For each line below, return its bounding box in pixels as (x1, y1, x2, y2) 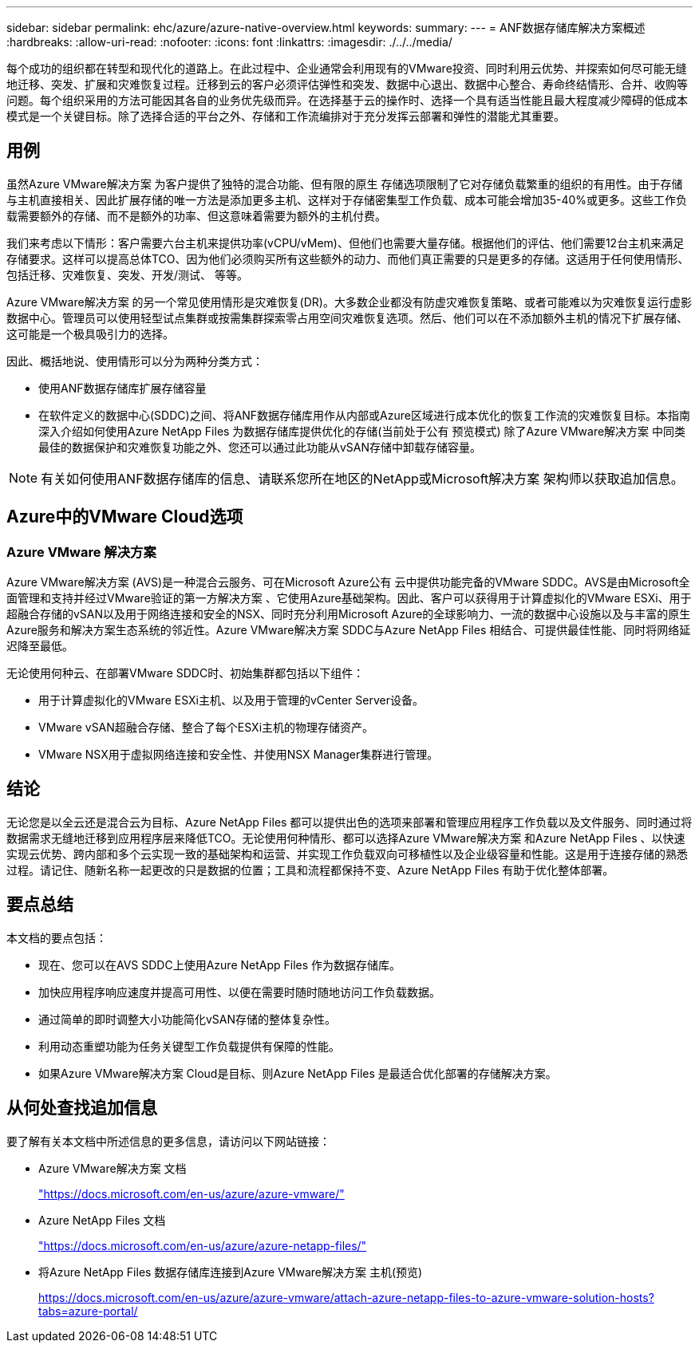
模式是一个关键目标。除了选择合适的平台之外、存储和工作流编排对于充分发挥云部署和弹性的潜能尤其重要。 (6, 109, 565, 123)
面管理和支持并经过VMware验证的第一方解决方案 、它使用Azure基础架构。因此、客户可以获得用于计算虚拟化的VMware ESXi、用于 (6, 591, 692, 605)
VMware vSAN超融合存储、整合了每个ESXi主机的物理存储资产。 (38, 720, 374, 735)
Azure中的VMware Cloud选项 (6, 507, 243, 527)
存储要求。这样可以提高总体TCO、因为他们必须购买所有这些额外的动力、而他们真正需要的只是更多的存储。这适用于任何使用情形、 (6, 251, 689, 266)
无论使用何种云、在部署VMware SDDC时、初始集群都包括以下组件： (6, 666, 365, 680)
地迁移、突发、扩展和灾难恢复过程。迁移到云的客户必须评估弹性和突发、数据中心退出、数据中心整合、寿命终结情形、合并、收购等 (6, 77, 688, 91)
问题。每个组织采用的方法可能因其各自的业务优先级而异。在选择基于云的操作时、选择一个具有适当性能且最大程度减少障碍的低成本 (6, 93, 688, 107)
